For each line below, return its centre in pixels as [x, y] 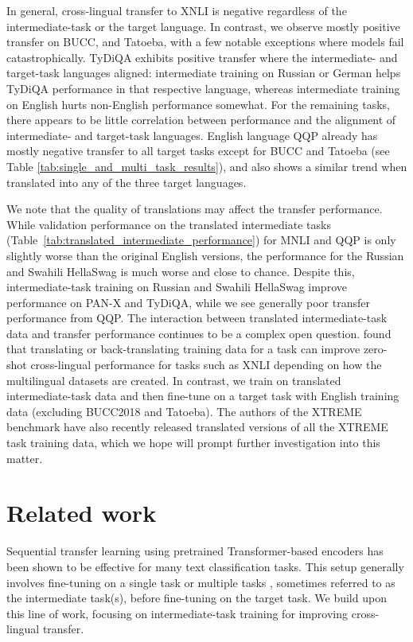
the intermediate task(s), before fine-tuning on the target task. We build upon [197, 598]
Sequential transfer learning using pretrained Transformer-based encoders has [195, 551]
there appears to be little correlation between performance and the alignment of [201, 120]
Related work [82, 513]
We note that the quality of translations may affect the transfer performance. [195, 209]
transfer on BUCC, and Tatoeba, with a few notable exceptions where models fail [205, 42]
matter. [25, 458]
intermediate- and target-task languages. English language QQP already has [192, 135]
